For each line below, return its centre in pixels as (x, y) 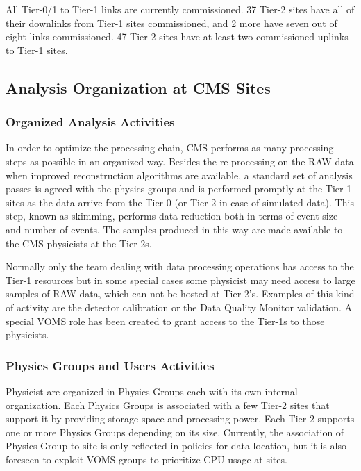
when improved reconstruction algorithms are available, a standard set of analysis (179, 175)
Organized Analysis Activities (90, 122)
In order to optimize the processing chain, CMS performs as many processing (170, 148)
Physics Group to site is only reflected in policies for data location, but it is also (176, 446)
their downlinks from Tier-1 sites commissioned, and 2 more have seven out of (171, 23)
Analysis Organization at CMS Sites (138, 87)
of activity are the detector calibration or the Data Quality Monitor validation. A (179, 307)
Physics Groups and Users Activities (110, 365)
